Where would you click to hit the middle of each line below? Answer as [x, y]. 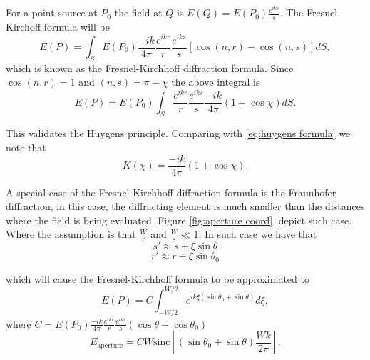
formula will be [77, 26]
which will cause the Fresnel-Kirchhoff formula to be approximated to [158, 278]
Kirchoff [24, 26]
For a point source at [52, 12]
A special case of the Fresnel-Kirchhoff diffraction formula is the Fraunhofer [171, 192]
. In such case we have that [258, 234]
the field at [138, 12]
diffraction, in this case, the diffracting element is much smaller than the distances [185, 206]
